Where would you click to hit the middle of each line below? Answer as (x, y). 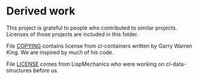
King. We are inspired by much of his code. (60, 52)
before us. (46, 70)
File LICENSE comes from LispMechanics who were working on (85, 64)
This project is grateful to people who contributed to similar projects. (92, 28)
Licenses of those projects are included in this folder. (72, 34)
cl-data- (176, 64)
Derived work (41, 11)
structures (19, 70)
